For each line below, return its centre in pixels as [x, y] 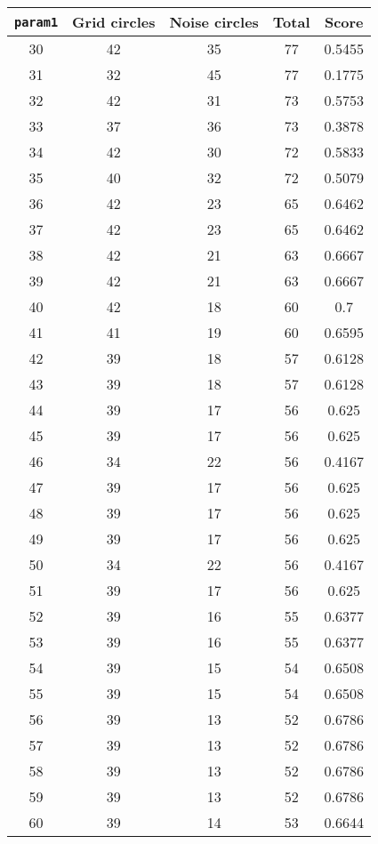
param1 [36, 22]
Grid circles [114, 22]
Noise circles [214, 22]
